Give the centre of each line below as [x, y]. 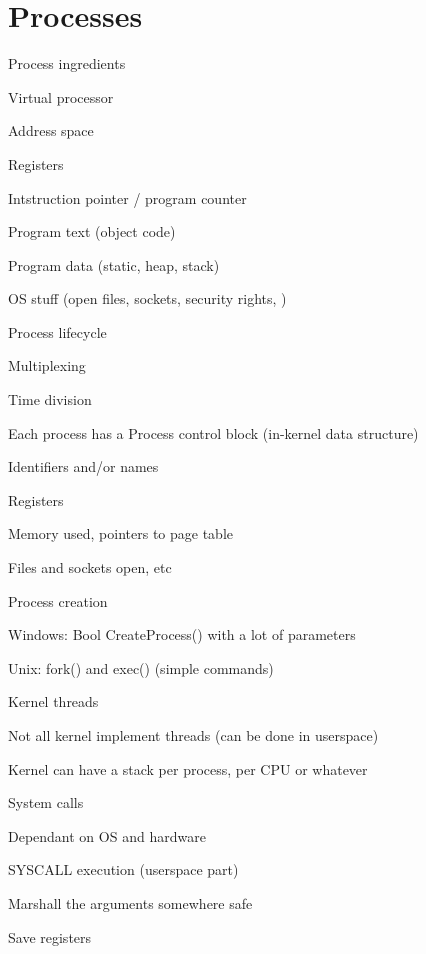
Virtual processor [61, 96]
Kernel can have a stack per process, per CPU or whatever [188, 768]
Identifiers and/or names [83, 466]
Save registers [50, 936]
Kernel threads [53, 701]
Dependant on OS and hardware [107, 835]
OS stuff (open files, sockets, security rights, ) [147, 298]
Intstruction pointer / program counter [127, 197]
